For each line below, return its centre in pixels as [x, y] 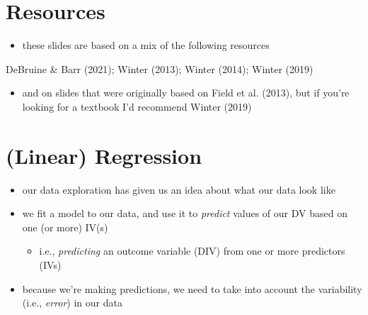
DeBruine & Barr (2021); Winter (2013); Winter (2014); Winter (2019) [160, 68]
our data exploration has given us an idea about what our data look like [179, 189]
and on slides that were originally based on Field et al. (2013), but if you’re [186, 93]
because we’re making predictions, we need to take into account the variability [192, 288]
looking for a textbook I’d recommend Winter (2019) [137, 106]
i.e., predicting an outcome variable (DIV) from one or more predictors [192, 251]
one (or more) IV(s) [65, 227]
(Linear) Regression [104, 155]
